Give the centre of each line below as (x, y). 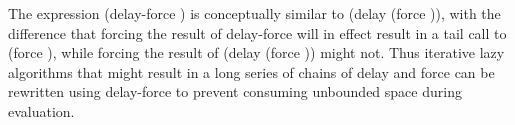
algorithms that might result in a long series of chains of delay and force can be (251, 71)
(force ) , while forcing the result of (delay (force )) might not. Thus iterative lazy (256, 52)
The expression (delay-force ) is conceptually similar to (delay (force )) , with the (254, 13)
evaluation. (41, 110)
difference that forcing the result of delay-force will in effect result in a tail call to (257, 32)
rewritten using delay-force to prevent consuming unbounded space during (235, 91)
